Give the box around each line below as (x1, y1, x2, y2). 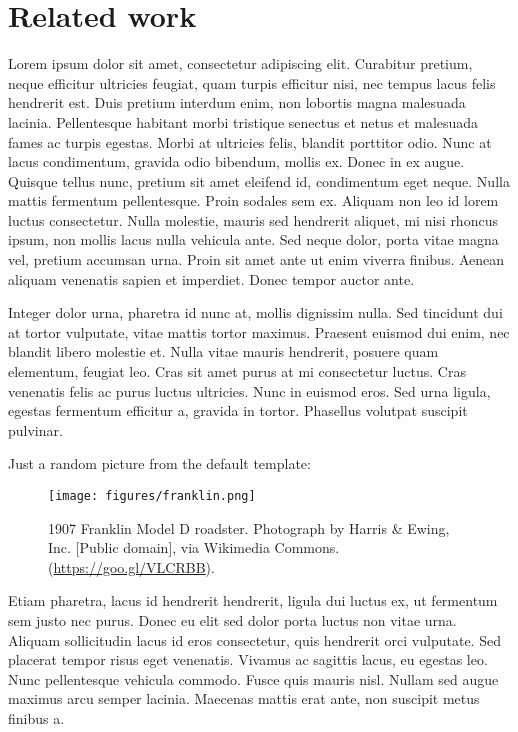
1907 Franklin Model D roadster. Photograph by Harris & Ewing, (48, 517, 450, 538)
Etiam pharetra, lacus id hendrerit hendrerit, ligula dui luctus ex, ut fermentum (8, 590, 498, 611)
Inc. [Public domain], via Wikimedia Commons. (48, 537, 340, 558)
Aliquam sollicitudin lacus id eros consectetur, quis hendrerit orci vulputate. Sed (8, 629, 501, 650)
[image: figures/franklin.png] (48, 489, 256, 503)
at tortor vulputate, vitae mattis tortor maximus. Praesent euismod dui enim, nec (8, 321, 510, 342)
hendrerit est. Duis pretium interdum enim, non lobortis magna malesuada (8, 92, 466, 113)
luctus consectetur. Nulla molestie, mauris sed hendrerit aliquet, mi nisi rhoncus (8, 209, 498, 230)
